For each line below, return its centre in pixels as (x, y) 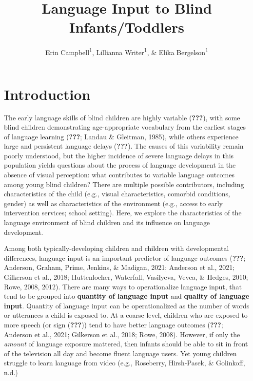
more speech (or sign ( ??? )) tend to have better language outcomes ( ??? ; (114, 324)
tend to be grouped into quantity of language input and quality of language (127, 296)
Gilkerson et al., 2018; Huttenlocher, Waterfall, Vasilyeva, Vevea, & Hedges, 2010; (126, 277)
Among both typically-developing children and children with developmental (117, 248)
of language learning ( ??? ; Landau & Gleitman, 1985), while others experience (121, 136)
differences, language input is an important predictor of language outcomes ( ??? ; (125, 257)
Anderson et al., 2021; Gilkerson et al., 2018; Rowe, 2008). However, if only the (122, 334)
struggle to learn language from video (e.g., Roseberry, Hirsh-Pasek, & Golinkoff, (125, 363)
